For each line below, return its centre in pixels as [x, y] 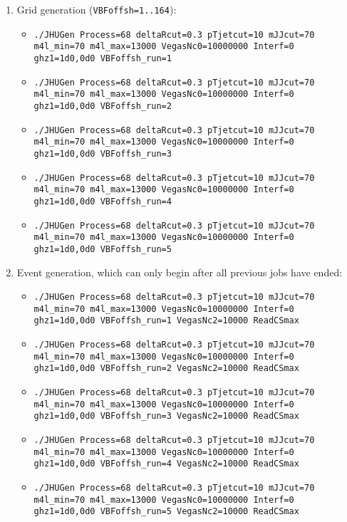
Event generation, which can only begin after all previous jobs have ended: [180, 272]
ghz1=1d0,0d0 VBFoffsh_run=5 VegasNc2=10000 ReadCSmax [166, 512]
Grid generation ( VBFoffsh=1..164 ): [97, 9]
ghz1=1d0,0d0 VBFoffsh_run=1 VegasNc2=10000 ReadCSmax [166, 321]
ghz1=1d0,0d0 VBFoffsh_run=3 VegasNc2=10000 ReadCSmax [166, 416]
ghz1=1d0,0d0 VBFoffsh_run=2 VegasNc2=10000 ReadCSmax [166, 369]
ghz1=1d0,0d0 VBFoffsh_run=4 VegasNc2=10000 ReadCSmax [166, 464]
